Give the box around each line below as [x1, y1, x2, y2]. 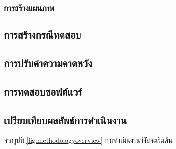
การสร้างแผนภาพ [4, 1, 54, 14]
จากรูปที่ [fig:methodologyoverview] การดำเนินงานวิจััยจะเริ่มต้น [4, 135, 173, 145]
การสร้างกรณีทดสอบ [4, 27, 81, 42]
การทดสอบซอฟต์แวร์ [4, 84, 82, 99]
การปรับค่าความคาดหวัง [4, 56, 92, 71]
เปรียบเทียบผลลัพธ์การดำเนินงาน [4, 112, 127, 127]
